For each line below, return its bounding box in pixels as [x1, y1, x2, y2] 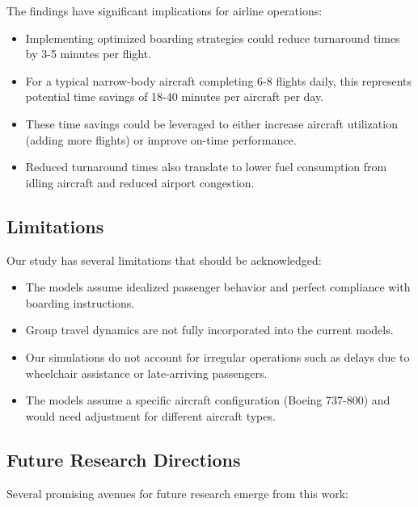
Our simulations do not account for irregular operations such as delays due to [25, 348, 410, 365]
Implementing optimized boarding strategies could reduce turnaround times [25, 29, 400, 46]
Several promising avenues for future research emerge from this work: [6, 484, 348, 501]
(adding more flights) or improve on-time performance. [25, 131, 297, 148]
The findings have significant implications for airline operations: [6, 2, 323, 19]
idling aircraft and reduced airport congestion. [25, 174, 255, 191]
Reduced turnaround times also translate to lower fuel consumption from [25, 158, 387, 175]
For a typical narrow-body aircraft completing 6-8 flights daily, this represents [25, 72, 412, 89]
